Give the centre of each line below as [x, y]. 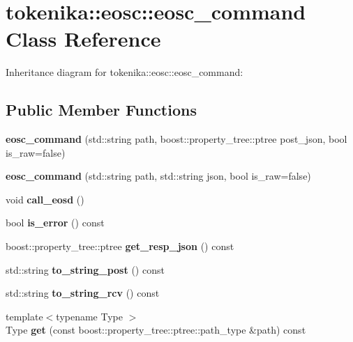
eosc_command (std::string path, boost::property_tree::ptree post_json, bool [176, 139]
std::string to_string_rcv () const [83, 293]
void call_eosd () [45, 199]
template [24, 316]
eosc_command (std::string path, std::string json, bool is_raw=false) [158, 176]
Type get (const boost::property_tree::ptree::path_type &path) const [156, 330]
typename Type [89, 316]
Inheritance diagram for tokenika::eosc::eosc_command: [125, 72]
